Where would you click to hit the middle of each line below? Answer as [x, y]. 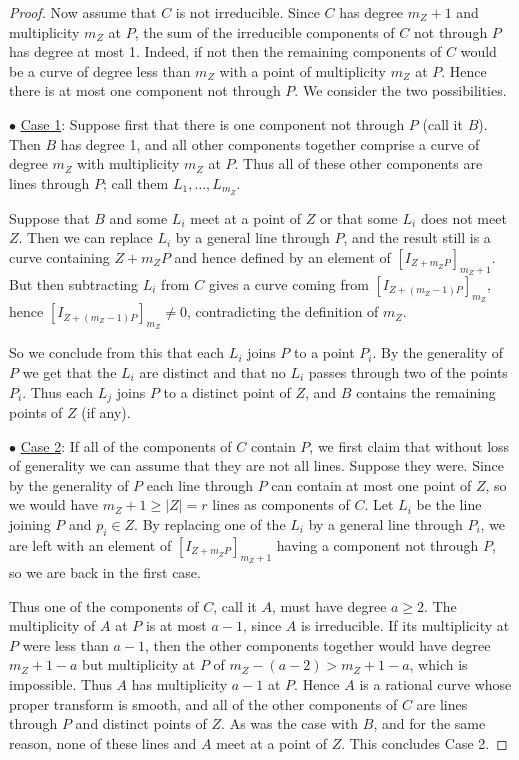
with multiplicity [128, 163]
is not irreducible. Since [247, 12]
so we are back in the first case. [105, 572]
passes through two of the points [408, 372]
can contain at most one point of [371, 484]
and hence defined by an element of [282, 256]
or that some [358, 217]
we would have [54, 504]
